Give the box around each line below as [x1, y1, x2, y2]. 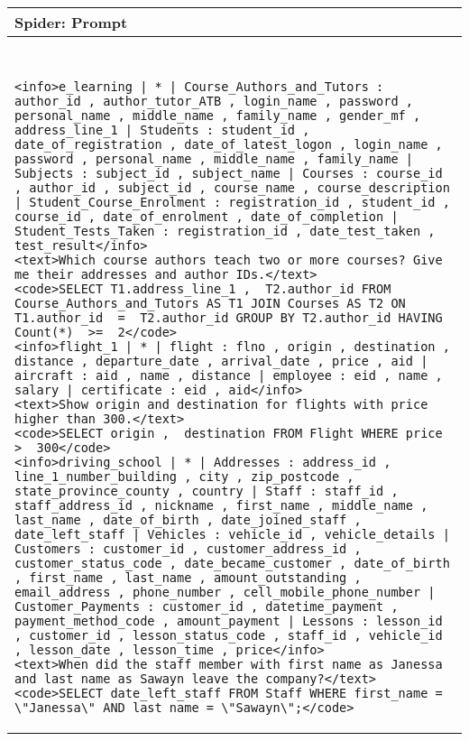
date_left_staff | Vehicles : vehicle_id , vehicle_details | [14, 527, 450, 542]
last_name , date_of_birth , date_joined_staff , [14, 513, 362, 527]
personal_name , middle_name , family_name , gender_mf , [14, 108, 421, 123]
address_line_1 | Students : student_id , [14, 123, 310, 137]
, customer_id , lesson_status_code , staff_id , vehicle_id [14, 628, 443, 643]
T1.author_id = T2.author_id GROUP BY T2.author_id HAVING [14, 310, 443, 325]
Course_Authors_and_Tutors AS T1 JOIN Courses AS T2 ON [14, 296, 406, 310]
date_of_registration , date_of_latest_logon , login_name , [14, 137, 443, 152]
